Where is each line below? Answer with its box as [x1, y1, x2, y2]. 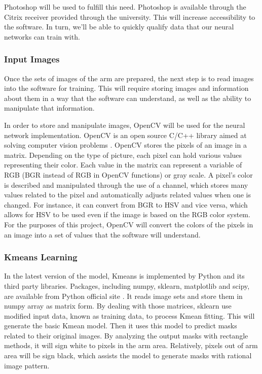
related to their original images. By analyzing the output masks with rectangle [4, 330, 248, 341]
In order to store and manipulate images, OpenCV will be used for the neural [4, 119, 245, 130]
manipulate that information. [4, 103, 95, 113]
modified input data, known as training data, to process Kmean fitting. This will [4, 310, 255, 321]
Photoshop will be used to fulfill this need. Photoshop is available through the [4, 2, 246, 12]
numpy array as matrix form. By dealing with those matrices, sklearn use [4, 300, 232, 311]
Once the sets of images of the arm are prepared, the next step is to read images [4, 73, 254, 83]
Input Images [4, 53, 60, 65]
